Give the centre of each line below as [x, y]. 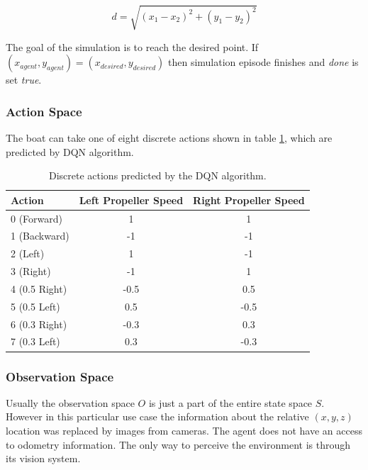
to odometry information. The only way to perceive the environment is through [178, 444]
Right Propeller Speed [249, 200]
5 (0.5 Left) [35, 306]
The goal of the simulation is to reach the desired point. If [132, 46]
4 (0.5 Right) [39, 288]
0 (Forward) [37, 218]
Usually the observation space [70, 402]
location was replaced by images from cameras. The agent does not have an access [184, 430]
